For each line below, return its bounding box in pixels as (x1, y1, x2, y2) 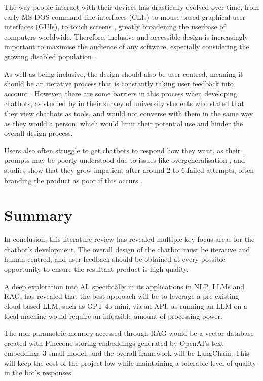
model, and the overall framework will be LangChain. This (67, 348, 249, 358)
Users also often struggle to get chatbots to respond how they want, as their (4, 145, 241, 155)
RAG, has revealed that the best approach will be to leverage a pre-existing (4, 291, 239, 301)
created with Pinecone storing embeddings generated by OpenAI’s (4, 337, 209, 348)
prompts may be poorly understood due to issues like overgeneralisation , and (4, 155, 245, 165)
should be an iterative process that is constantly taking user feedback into (4, 78, 234, 89)
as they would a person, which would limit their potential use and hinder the (4, 118, 243, 128)
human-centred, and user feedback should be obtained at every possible (4, 254, 226, 264)
